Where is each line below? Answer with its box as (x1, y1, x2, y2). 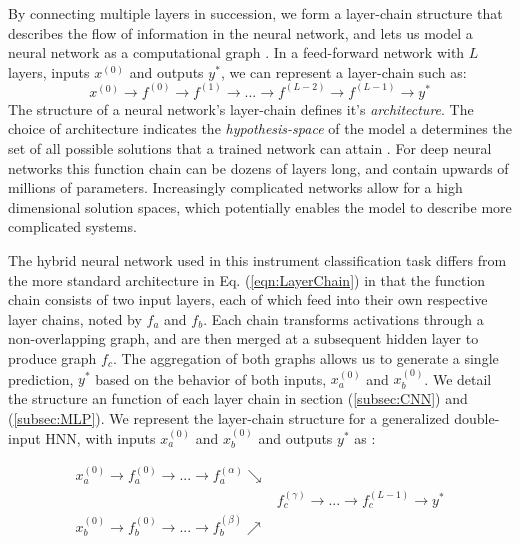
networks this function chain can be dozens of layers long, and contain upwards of (8, 157, 509, 178)
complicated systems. (8, 216, 137, 237)
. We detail (424, 368, 492, 389)
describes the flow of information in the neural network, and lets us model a (8, 22, 473, 43)
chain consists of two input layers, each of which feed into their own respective (8, 289, 488, 310)
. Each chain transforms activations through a (203, 308, 484, 329)
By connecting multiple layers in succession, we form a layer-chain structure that (8, 3, 503, 23)
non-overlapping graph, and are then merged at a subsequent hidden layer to (8, 328, 479, 349)
